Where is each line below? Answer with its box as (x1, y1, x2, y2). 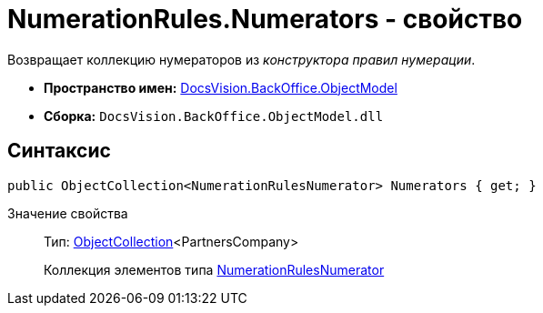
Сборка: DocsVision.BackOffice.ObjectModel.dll (44, 107, 384, 124)
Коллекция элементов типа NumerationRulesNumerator (44, 261, 385, 278)
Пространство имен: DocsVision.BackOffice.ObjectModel (44, 79, 397, 96)
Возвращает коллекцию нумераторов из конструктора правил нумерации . (7, 51, 476, 67)
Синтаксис (7, 139, 111, 163)
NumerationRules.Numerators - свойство (7, 4, 523, 35)
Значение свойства (7, 205, 128, 221)
